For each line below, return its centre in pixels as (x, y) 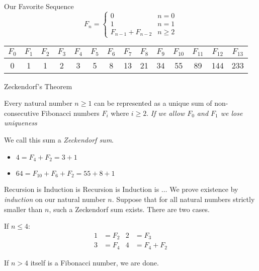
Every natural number (38, 103)
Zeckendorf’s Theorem (38, 86)
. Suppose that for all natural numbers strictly (183, 199)
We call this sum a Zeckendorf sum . (59, 139)
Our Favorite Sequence (39, 6)
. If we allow (166, 113)
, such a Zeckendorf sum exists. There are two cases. (129, 209)
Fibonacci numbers (70, 113)
